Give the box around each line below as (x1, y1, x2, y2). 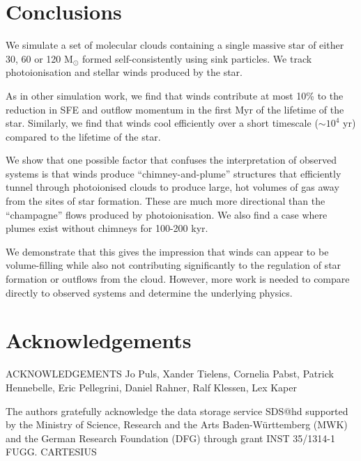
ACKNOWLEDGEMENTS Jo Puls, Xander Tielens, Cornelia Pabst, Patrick (6, 366, 334, 381)
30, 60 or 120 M (6, 51, 73, 65)
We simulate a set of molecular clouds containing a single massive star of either (6, 38, 344, 52)
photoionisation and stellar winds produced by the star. (6, 65, 243, 79)
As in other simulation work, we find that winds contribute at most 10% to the (6, 88, 344, 102)
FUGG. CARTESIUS (6, 444, 97, 459)
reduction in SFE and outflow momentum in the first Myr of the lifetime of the (6, 102, 344, 116)
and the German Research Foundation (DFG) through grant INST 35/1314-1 (6, 430, 335, 445)
